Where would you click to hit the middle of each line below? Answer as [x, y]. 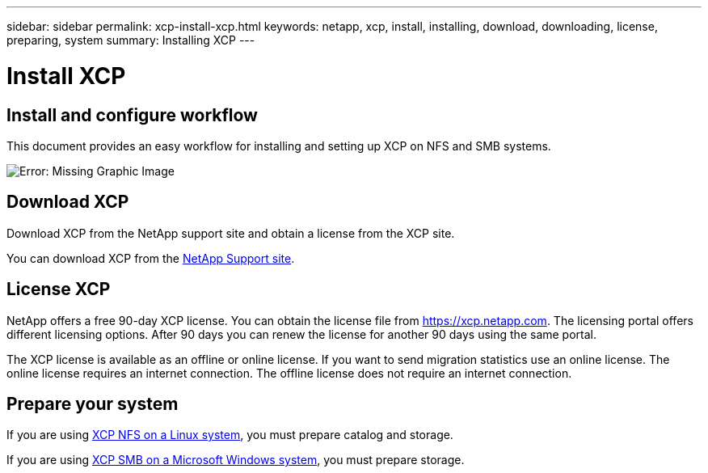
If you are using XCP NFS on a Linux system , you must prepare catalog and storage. [230, 435]
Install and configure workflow [132, 115]
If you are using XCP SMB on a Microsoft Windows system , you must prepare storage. [236, 460]
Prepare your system [93, 404]
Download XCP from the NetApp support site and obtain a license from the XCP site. [231, 233]
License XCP [59, 289]
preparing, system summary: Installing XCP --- [131, 40]
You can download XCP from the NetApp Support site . [151, 258]
